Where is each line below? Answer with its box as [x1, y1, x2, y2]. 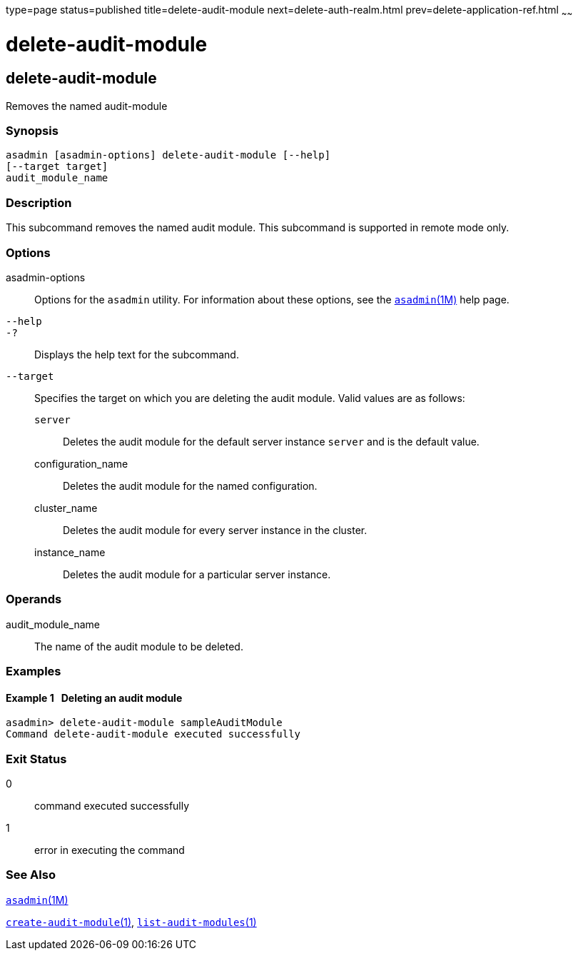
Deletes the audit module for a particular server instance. [63, 568, 331, 580]
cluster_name [34, 501, 98, 514]
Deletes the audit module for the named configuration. [63, 479, 318, 492]
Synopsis [6, 124, 59, 139]
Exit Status [6, 751, 67, 766]
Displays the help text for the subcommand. [34, 348, 239, 361]
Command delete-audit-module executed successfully [6, 728, 301, 740]
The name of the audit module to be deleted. [34, 640, 243, 653]
